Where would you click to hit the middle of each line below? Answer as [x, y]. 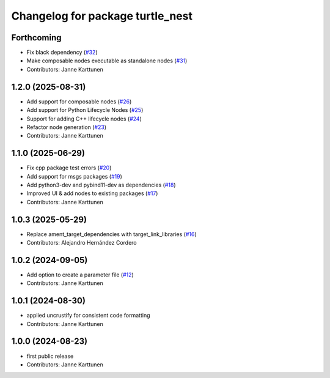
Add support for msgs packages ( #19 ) [74, 176]
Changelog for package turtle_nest [102, 16]
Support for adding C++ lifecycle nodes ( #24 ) [84, 119]
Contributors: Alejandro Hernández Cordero [82, 243]
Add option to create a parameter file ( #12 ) [80, 275]
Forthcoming [36, 38]
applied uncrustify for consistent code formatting [88, 316]
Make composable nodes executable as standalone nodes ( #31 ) [107, 61]
